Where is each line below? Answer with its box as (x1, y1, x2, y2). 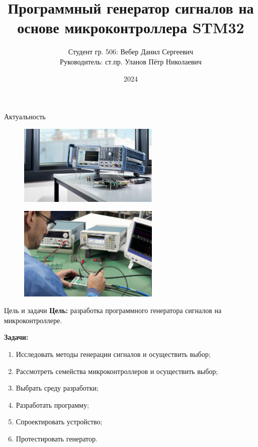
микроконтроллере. (4, 315, 62, 325)
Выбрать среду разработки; (16, 383, 99, 393)
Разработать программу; (16, 399, 89, 410)
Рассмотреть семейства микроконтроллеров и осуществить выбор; (16, 365, 218, 376)
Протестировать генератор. (16, 433, 98, 443)
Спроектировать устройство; (16, 416, 103, 427)
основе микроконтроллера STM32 (17, 17, 244, 38)
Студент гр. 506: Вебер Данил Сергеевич (68, 46, 194, 57)
